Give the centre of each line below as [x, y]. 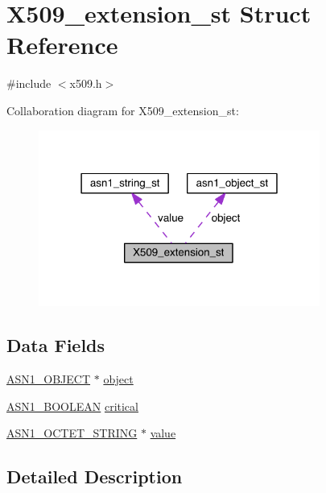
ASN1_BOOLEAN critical [72, 406]
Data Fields [56, 345]
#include [29, 83]
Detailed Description [95, 476]
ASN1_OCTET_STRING [72, 433]
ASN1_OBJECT [49, 379]
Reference [62, 45]
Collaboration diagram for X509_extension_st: [123, 110]
